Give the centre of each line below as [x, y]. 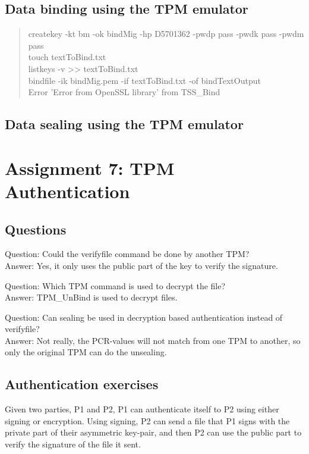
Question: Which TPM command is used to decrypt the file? [115, 285]
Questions [36, 229]
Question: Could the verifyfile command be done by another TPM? [127, 254]
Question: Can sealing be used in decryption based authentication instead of [144, 317]
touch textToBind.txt [67, 57]
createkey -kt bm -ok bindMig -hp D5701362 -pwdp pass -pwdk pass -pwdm [166, 34]
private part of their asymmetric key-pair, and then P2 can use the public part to [153, 432]
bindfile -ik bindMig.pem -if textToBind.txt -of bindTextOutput [144, 80]
